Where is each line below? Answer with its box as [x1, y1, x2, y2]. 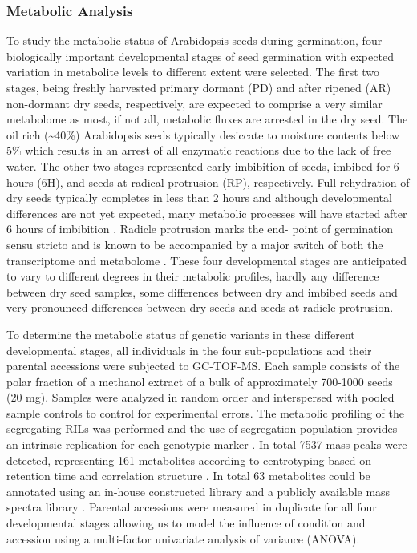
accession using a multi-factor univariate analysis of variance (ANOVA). [6, 530, 360, 547]
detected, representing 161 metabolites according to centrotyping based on [6, 451, 371, 468]
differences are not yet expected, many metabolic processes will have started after [6, 204, 407, 221]
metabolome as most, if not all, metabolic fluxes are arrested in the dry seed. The [6, 111, 408, 127]
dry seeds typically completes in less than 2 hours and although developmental [6, 189, 392, 206]
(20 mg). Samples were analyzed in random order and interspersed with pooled [6, 389, 395, 406]
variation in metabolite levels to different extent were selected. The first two [6, 63, 380, 80]
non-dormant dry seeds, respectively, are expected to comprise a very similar [6, 95, 383, 111]
